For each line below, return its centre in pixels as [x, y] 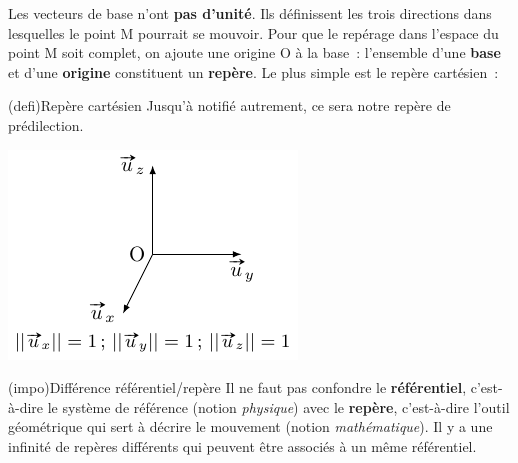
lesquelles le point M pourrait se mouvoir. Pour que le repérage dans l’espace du [253, 32]
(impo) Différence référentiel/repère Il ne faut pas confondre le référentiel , [237, 387]
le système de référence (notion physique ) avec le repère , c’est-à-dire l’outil [278, 406]
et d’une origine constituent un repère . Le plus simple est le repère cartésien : [253, 71]
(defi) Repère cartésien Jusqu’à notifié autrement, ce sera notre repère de [229, 105]
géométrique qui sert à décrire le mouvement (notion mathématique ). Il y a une [250, 426]
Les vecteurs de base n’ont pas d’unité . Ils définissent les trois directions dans [250, 13]
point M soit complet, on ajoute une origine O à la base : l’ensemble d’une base [254, 52]
